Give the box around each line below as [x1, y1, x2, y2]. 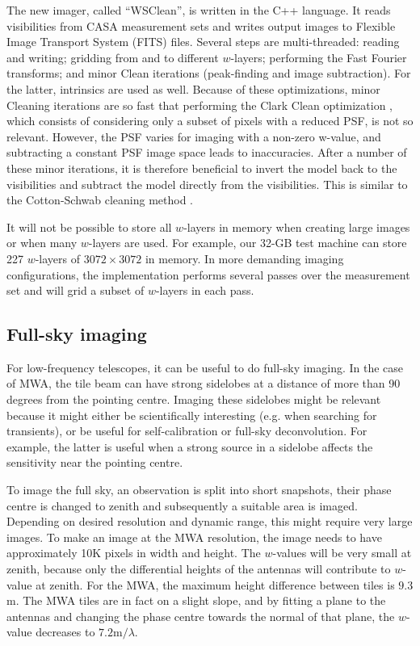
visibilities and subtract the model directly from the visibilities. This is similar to [6, 175, 408, 192]
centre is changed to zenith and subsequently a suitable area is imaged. [6, 497, 358, 514]
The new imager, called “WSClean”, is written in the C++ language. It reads [6, 2, 391, 18]
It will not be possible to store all [6, 218, 172, 235]
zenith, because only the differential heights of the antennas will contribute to [6, 560, 391, 577]
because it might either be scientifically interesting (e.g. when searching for [6, 406, 377, 423]
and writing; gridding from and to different [6, 48, 219, 65]
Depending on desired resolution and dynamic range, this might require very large [6, 513, 413, 530]
